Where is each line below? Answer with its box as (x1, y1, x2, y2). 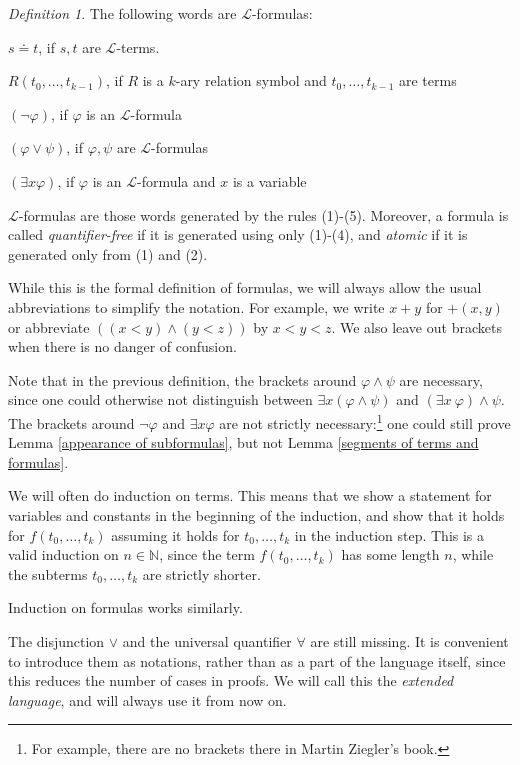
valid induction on (8, 544, 119, 565)
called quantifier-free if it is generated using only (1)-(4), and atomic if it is (8, 224, 468, 245)
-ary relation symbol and (175, 70, 327, 91)
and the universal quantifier (122, 630, 292, 651)
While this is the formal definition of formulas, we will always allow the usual (8, 277, 482, 298)
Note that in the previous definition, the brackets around (8, 369, 357, 390)
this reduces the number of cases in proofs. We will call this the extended (8, 670, 454, 691)
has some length (341, 544, 440, 565)
